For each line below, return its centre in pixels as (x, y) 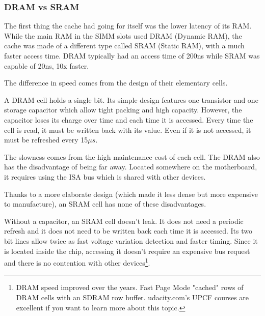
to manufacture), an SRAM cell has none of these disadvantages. (105, 204)
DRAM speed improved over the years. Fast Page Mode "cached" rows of (130, 287)
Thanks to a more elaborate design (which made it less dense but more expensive (131, 194)
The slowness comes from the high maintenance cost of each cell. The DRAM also (132, 156)
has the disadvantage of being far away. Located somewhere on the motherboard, (131, 167)
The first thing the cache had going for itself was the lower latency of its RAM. (128, 26)
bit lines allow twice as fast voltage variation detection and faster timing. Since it (131, 240)
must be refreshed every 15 (46, 140)
